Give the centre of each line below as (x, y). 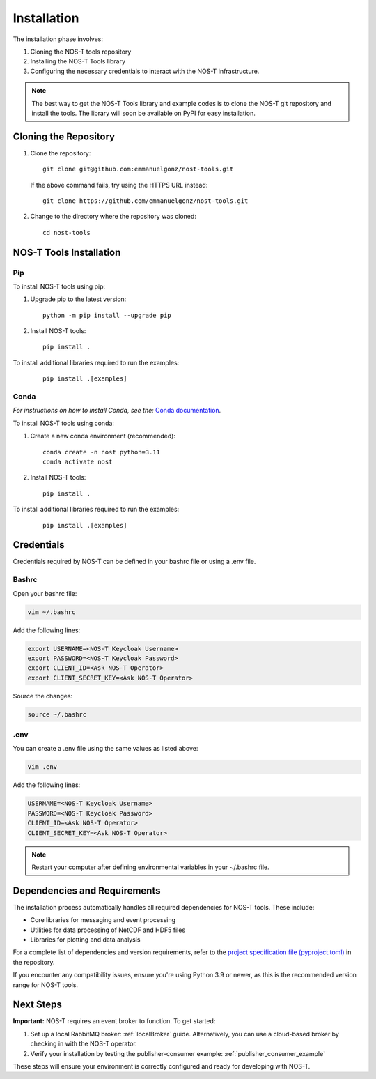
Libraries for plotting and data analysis (85, 939)
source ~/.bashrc (57, 714)
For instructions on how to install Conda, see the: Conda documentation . (117, 411)
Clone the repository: (61, 153)
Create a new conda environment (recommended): (103, 436)
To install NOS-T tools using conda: (64, 423)
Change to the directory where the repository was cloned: (113, 217)
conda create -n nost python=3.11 (101, 452)
